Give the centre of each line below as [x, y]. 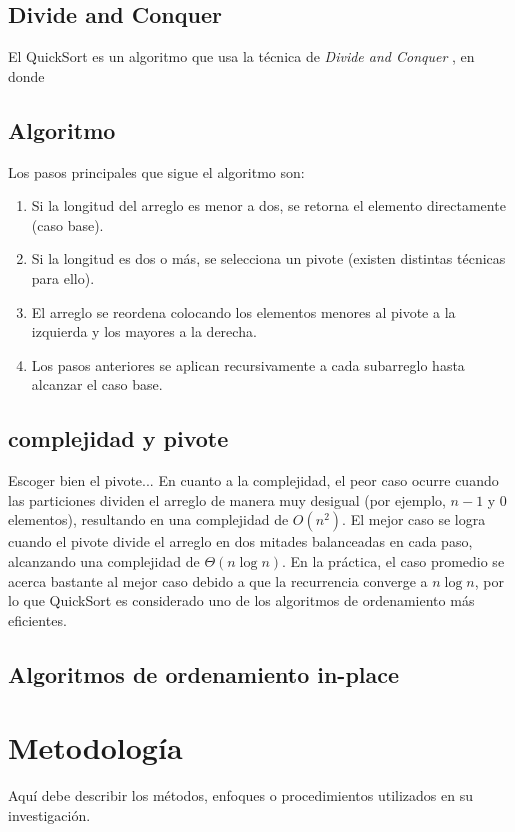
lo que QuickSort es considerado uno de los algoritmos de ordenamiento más [241, 600]
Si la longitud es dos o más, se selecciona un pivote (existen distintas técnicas [268, 258]
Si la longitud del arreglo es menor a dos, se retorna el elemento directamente [268, 205]
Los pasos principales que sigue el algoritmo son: [156, 171]
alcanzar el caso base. [97, 384]
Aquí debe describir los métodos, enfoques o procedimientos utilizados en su [240, 795]
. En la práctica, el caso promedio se [393, 560]
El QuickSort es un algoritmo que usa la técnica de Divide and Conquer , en [241, 56]
